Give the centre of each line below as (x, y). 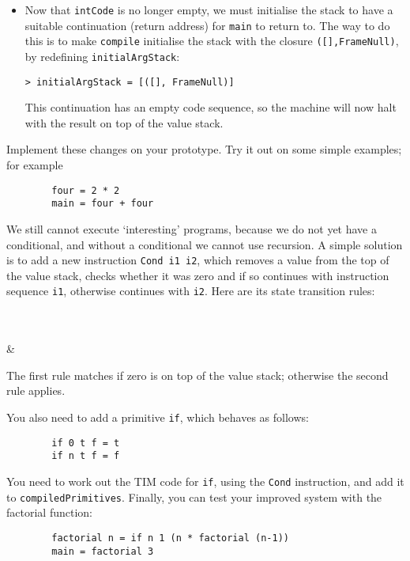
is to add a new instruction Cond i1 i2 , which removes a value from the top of (198, 260)
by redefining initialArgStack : (102, 56)
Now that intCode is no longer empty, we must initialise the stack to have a (209, 9)
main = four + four (103, 204)
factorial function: (49, 512)
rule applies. (36, 390)
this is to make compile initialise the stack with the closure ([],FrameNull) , (212, 41)
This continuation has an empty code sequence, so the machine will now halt (211, 107)
